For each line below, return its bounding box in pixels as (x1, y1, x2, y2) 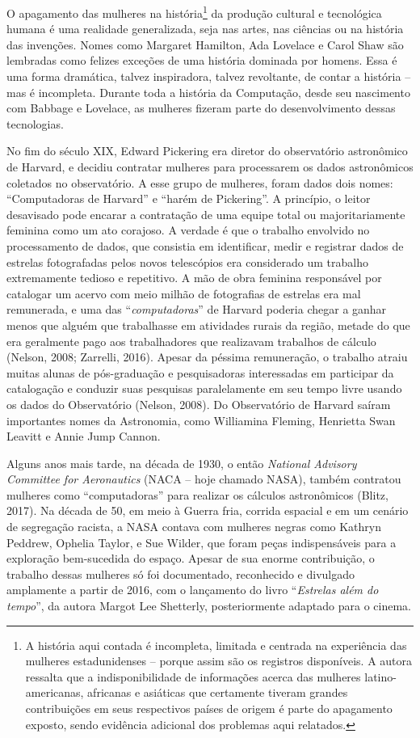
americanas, (25, 684, 84, 701)
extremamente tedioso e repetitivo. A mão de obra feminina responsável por (6, 269, 382, 286)
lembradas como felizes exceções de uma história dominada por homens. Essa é (6, 52, 397, 69)
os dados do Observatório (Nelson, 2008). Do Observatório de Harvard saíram (6, 395, 391, 412)
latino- (364, 668, 397, 685)
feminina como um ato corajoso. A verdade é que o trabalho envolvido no (6, 221, 370, 238)
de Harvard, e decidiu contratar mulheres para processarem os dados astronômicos (6, 158, 414, 175)
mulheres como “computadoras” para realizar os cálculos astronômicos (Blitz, (6, 486, 388, 503)
